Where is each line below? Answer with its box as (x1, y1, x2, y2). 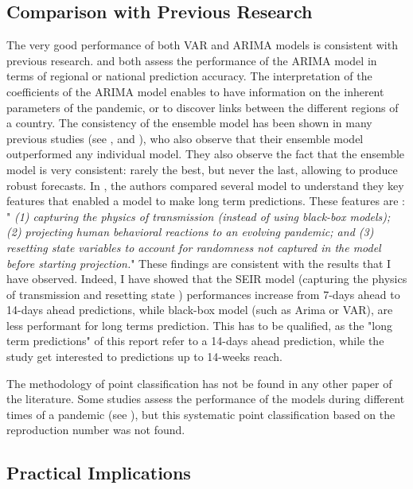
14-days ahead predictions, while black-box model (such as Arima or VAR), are (6, 301, 393, 318)
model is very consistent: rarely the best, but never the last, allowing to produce (6, 161, 398, 177)
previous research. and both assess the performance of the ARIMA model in (6, 52, 377, 68)
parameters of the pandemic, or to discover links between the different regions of (6, 99, 399, 115)
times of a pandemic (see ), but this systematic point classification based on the (6, 406, 395, 422)
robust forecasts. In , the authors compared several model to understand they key (6, 177, 404, 193)
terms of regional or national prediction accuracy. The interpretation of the (6, 68, 372, 84)
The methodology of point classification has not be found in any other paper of (6, 375, 392, 391)
